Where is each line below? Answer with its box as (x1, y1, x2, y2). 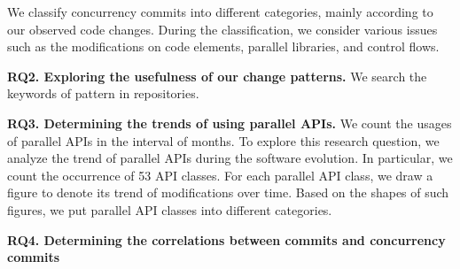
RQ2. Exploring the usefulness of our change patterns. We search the (7, 66, 427, 85)
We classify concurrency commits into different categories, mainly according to (7, 3, 433, 20)
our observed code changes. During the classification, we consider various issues (7, 19, 438, 38)
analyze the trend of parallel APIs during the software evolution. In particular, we (7, 149, 453, 167)
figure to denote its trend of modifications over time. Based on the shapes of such (7, 183, 449, 202)
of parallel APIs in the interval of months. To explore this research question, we (7, 131, 440, 150)
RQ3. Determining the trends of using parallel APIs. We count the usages (7, 113, 452, 132)
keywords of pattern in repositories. (7, 84, 199, 103)
